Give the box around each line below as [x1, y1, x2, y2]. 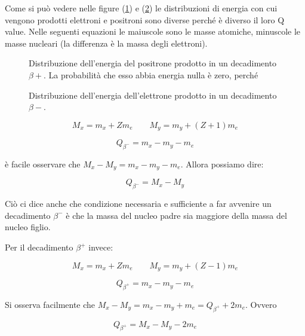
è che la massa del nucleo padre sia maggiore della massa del [66, 209, 287, 221]
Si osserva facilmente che [5, 298, 95, 310]
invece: [88, 241, 113, 253]
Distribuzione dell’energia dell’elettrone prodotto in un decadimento [29, 88, 277, 101]
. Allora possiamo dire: [180, 158, 264, 170]
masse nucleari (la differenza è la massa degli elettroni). [5, 36, 208, 49]
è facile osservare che [5, 158, 81, 170]
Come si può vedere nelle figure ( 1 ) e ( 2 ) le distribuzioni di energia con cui [5, 2, 278, 14]
